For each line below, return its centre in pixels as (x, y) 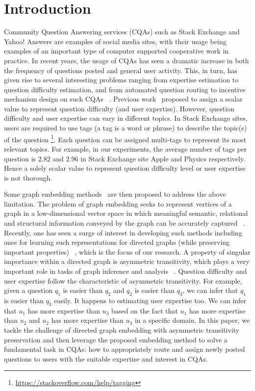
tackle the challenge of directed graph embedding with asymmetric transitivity (122, 330)
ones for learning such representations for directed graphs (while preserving (117, 242)
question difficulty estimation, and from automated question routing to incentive (125, 89)
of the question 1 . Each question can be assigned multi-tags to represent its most (125, 138)
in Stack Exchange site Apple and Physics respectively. (163, 158)
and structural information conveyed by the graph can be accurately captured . (125, 223)
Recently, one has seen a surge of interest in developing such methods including (123, 232)
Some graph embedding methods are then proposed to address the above (115, 194)
